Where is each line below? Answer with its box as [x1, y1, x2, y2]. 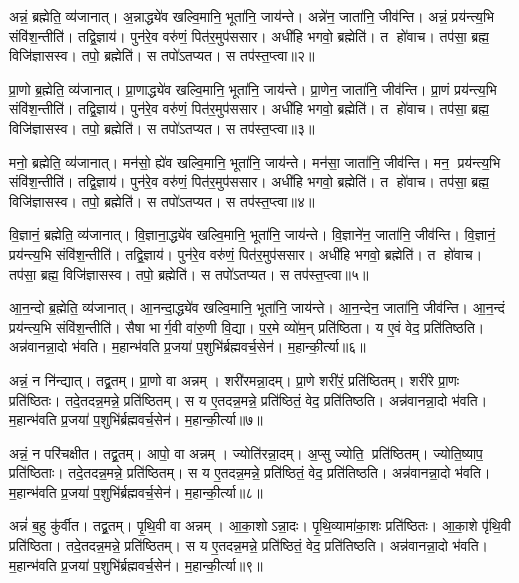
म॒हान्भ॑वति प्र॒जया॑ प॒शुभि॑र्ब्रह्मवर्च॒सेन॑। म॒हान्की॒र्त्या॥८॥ [9, 481, 263, 502]
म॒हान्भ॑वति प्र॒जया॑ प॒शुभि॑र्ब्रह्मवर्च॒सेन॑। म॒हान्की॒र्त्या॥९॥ [9, 554, 263, 575]
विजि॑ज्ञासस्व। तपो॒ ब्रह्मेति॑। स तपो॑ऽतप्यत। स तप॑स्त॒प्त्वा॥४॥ [9, 190, 315, 211]
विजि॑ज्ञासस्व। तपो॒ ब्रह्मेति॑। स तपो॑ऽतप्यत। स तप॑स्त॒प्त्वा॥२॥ [9, 45, 315, 66]
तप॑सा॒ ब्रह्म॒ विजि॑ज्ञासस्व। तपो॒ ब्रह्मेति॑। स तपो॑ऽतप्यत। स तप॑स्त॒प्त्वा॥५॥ [9, 263, 369, 284]
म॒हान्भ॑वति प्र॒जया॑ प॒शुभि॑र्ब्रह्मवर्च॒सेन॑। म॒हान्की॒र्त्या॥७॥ [9, 409, 263, 430]
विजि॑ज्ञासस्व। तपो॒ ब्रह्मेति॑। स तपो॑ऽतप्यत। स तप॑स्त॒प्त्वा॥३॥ [9, 117, 315, 138]
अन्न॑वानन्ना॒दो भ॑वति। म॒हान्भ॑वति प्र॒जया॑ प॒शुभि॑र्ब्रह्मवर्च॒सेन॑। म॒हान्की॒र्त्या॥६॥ [9, 336, 366, 357]
